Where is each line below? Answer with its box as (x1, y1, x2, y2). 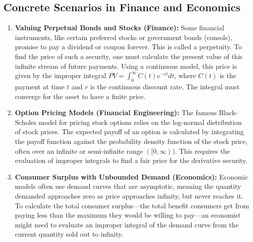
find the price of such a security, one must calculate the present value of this (15, 51, 243, 61)
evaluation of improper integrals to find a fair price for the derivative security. (15, 155, 248, 165)
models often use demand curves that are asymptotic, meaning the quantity (15, 181, 241, 191)
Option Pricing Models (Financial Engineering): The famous (15, 107, 217, 118)
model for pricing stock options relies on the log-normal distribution (39, 117, 242, 127)
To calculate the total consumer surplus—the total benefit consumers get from (15, 200, 249, 210)
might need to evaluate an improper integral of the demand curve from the (15, 219, 239, 229)
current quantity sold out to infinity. (15, 229, 123, 239)
